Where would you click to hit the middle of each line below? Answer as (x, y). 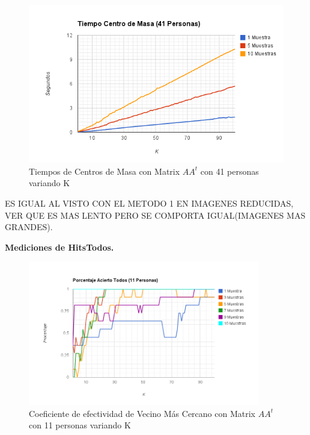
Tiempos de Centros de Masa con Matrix (105, 171)
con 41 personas (229, 171)
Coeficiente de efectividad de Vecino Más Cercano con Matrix (142, 413)
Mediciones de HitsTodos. (59, 247)
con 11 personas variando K (80, 425)
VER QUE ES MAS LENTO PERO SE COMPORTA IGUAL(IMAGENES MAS (155, 215)
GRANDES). (29, 227)
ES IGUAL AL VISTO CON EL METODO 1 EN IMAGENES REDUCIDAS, (149, 203)
